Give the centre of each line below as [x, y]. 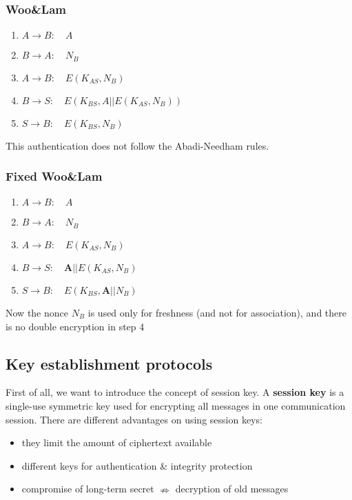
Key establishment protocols [109, 363]
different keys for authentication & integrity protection [137, 465]
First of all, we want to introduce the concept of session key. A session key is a [175, 392]
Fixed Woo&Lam [54, 176]
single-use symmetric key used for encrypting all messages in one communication [176, 405]
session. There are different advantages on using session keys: [134, 419]
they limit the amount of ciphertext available [117, 442]
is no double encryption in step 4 [75, 326]
